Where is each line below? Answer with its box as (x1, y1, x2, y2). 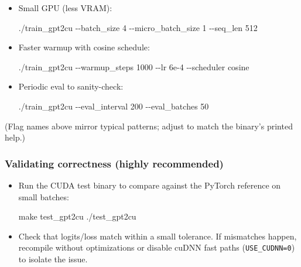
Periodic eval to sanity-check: (18, 80, 124, 93)
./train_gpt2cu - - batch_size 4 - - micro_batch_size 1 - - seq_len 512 (18, 21, 258, 33)
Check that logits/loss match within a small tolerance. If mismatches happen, (18, 230, 297, 242)
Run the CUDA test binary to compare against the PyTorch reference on (18, 179, 281, 191)
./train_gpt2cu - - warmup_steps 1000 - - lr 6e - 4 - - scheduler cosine (18, 60, 249, 73)
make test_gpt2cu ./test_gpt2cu (18, 210, 136, 222)
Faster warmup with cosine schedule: (18, 41, 150, 53)
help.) (5, 131, 26, 143)
